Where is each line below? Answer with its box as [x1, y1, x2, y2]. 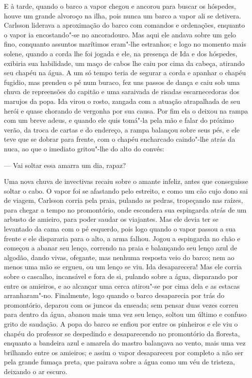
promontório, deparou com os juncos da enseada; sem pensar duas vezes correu [4, 299, 238, 310]
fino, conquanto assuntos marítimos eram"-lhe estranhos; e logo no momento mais [4, 39, 246, 49]
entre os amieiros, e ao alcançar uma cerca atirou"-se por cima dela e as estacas [4, 280, 240, 291]
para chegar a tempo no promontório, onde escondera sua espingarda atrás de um [4, 204, 247, 214]
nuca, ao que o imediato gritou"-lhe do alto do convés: [4, 143, 165, 153]
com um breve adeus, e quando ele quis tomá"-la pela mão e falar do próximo [4, 115, 234, 125]
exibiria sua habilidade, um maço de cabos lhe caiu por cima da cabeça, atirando [4, 58, 245, 68]
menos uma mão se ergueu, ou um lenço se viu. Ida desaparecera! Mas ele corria [4, 262, 242, 272]
